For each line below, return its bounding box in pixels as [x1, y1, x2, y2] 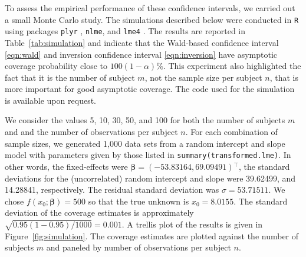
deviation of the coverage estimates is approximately [5, 206, 194, 219]
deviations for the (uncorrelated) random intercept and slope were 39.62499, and [5, 172, 296, 184]
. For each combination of [185, 126, 278, 138]
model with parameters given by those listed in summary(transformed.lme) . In [5, 149, 291, 161]
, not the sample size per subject [144, 71, 262, 83]
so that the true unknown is [88, 195, 189, 207]
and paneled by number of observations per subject [46, 241, 231, 253]
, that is [269, 71, 299, 83]
